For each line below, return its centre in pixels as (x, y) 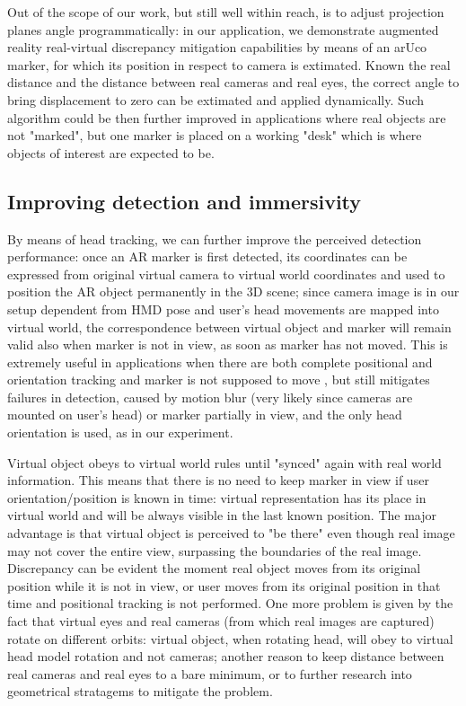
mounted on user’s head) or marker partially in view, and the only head (205, 415)
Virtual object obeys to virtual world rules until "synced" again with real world (224, 462)
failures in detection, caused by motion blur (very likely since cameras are (210, 397)
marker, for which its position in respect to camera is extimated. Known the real (229, 64)
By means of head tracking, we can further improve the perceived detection (215, 238)
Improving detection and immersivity (185, 201)
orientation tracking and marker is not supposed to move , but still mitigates (219, 379)
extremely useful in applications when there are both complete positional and (220, 362)
